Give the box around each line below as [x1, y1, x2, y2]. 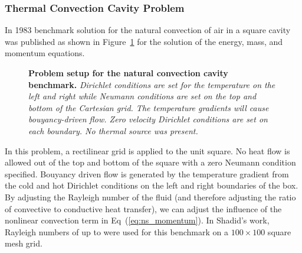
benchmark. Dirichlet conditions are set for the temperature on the [28, 78, 275, 90]
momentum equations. [5, 47, 85, 59]
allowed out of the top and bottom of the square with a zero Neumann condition [5, 156, 296, 168]
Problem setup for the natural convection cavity [28, 67, 228, 79]
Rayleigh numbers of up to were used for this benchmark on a [5, 225, 228, 238]
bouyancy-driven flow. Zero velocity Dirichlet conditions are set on [28, 113, 268, 125]
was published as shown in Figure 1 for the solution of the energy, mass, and [5, 35, 283, 47]
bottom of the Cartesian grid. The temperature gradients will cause [28, 101, 269, 113]
